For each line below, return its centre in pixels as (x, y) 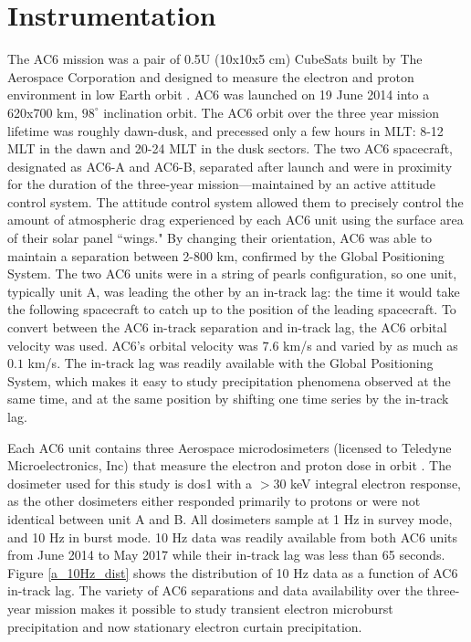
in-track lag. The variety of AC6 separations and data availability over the (215, 590)
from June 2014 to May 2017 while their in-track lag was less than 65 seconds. (226, 555)
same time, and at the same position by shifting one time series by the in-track (228, 399)
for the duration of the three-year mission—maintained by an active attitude (221, 184)
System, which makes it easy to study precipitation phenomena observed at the (229, 380)
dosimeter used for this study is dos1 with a (130, 483)
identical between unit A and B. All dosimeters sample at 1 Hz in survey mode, (230, 518)
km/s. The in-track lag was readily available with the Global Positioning (230, 363)
